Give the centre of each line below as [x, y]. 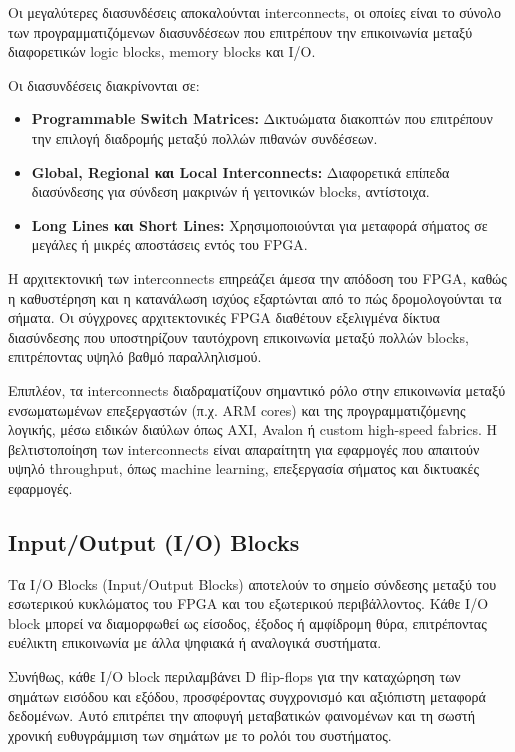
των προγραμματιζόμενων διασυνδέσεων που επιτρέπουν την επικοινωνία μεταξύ [240, 31]
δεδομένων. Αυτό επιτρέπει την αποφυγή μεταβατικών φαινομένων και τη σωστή [242, 715]
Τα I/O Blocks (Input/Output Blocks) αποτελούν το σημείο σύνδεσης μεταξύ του [252, 583]
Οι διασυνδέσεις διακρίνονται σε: [104, 84]
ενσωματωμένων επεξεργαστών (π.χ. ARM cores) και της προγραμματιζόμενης [237, 409]
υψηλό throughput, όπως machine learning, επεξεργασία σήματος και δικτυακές [244, 468]
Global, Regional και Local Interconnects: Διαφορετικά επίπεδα [240, 171]
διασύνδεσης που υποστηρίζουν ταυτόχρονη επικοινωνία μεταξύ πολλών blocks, [238, 336]
